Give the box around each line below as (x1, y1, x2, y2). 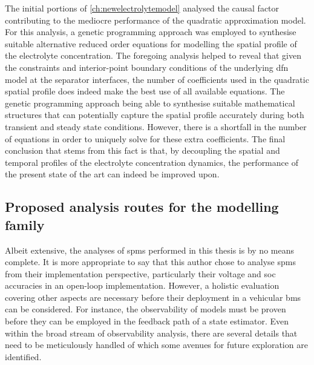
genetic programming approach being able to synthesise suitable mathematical (5, 96, 295, 109)
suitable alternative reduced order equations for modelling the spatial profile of (5, 37, 297, 50)
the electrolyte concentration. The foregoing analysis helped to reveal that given (5, 49, 301, 62)
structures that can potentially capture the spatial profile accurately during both (5, 108, 304, 121)
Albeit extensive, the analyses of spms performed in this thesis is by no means (5, 243, 294, 256)
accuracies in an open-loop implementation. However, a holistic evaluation (5, 279, 280, 292)
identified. (5, 350, 42, 363)
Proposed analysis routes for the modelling (5, 197, 279, 216)
